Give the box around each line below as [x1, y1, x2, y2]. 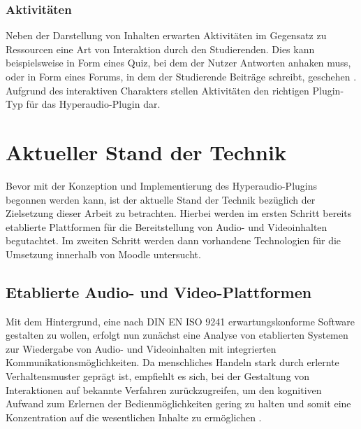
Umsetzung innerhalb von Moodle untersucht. [6, 246, 201, 261]
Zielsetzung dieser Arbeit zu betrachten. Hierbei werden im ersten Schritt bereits [6, 206, 352, 220]
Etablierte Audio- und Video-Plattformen [6, 281, 312, 302]
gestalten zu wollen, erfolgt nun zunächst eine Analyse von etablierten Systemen [6, 328, 348, 342]
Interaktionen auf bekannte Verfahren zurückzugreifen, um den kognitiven [6, 382, 322, 397]
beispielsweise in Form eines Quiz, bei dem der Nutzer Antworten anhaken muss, [6, 55, 351, 70]
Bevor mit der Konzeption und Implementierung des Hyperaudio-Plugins [6, 178, 318, 192]
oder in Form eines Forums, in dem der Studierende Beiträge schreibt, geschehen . [6, 69, 357, 83]
